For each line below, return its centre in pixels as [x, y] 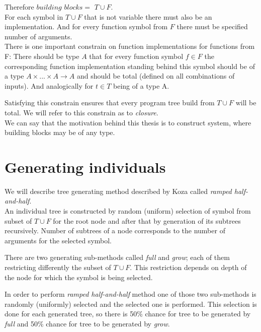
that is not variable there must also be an [148, 16]
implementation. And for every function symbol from [86, 26]
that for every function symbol [136, 56]
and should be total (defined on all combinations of [156, 76]
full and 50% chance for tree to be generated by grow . [87, 323]
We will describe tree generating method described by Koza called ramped [118, 191]
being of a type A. [141, 85]
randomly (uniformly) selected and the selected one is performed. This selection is [131, 304]
